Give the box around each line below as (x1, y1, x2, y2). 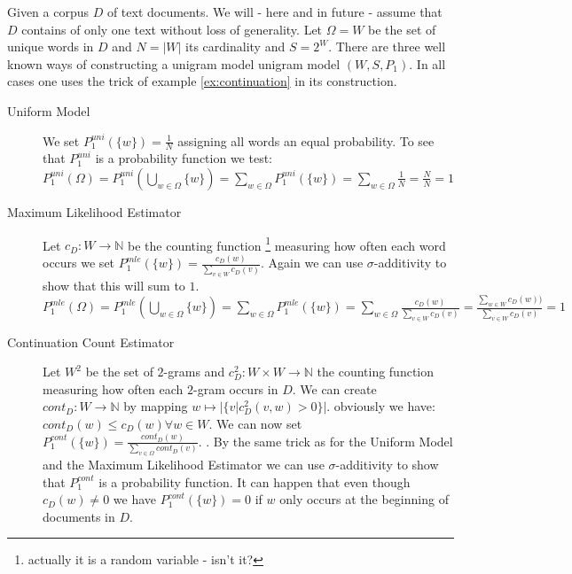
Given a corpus (7, 3, 89, 20)
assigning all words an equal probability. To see (177, 131, 435, 150)
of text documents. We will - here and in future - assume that (106, 3, 443, 20)
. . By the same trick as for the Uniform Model (198, 431, 453, 450)
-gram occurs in (193, 379, 278, 398)
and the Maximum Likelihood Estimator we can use (43, 455, 325, 474)
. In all (409, 54, 446, 73)
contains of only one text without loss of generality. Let (21, 19, 323, 38)
